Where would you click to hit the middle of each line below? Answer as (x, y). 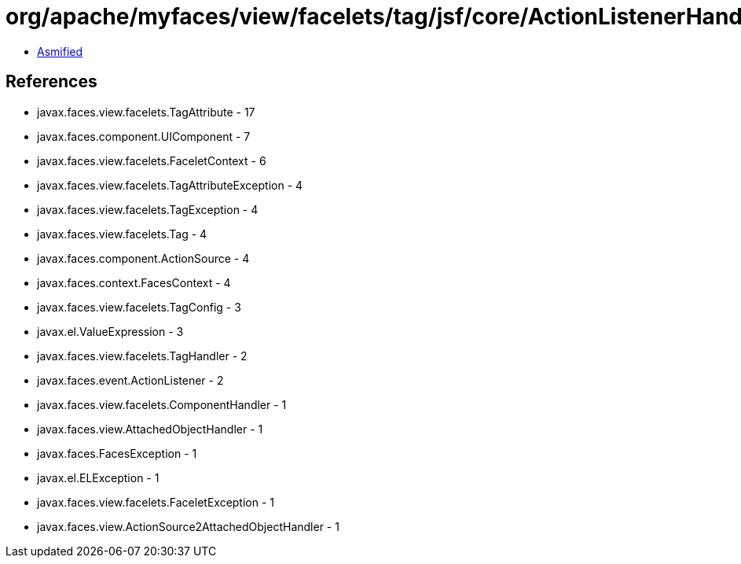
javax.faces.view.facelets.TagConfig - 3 (139, 307)
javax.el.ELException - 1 (98, 477)
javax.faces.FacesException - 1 (117, 453)
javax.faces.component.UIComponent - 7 (144, 136)
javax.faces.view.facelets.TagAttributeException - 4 (170, 185)
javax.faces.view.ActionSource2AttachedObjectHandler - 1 (188, 526)
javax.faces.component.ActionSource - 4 (143, 258)
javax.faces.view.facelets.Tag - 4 (122, 234)
